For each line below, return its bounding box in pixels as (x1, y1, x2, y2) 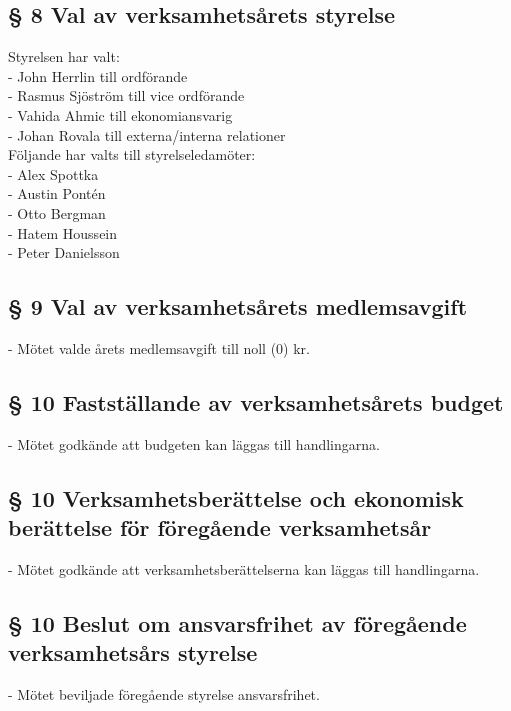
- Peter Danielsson (8, 242, 120, 263)
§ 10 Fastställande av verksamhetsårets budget (8, 386, 504, 417)
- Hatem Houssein (8, 222, 118, 243)
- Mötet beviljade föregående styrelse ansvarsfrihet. (8, 684, 320, 705)
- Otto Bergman (8, 202, 106, 223)
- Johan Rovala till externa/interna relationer (8, 124, 286, 145)
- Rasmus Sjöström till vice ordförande (8, 85, 245, 106)
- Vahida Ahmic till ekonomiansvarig (8, 104, 233, 125)
